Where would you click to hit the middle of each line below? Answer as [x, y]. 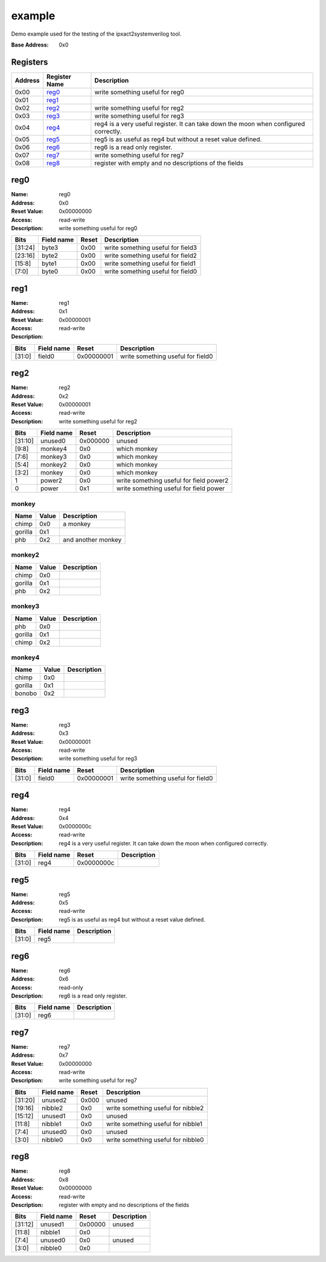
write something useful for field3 [151, 248]
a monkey [77, 524]
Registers [30, 62]
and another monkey [92, 540]
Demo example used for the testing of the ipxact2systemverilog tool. [96, 34]
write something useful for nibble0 [155, 1139]
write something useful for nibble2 [155, 1108]
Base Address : [30, 45]
